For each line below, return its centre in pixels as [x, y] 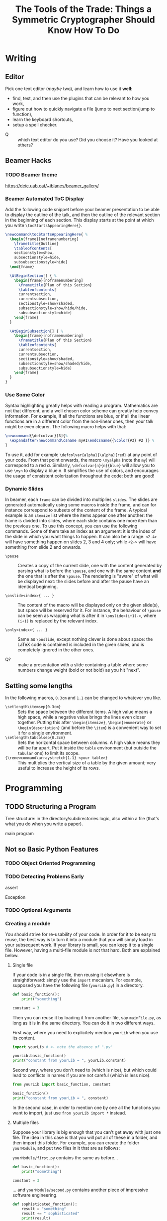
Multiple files [25, 1122]
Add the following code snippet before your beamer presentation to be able [83, 209]
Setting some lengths [39, 686]
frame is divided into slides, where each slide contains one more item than [81, 521]
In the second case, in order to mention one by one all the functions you [86, 1107]
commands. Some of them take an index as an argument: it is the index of [81, 531]
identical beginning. [38, 587]
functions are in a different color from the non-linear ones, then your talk [80, 421]
